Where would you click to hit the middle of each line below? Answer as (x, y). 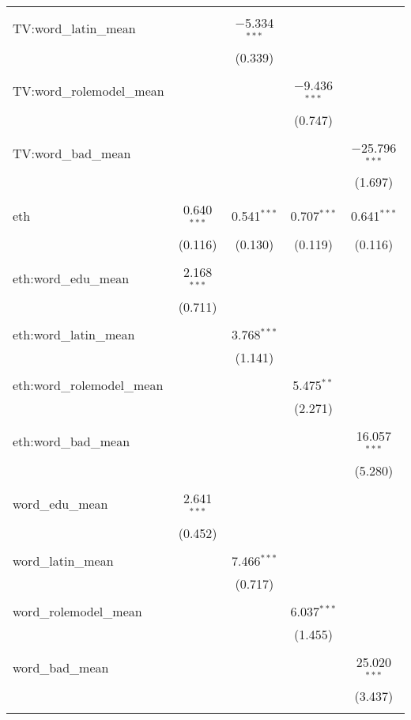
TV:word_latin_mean (74, 28)
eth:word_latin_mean (74, 334)
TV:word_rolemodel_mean (89, 91)
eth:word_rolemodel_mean (88, 385)
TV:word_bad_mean (72, 153)
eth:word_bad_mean (72, 441)
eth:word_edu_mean (71, 278)
